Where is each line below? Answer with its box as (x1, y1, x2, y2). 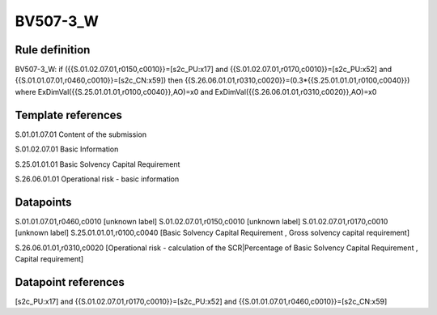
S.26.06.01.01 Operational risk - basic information (15, 174, 180, 184)
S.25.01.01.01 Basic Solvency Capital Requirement (15, 159, 180, 169)
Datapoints (15, 195, 72, 209)
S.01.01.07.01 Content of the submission (15, 130, 147, 139)
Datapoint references (15, 275, 125, 289)
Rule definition (15, 43, 91, 57)
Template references (15, 108, 123, 121)
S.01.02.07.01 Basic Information (15, 144, 119, 154)
